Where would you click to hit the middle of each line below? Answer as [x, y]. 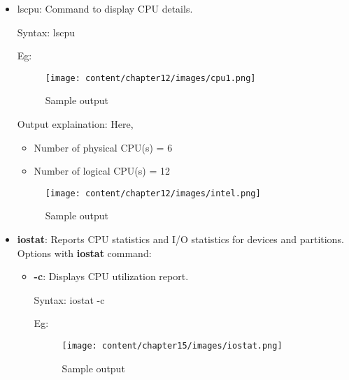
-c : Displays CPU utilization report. [111, 276]
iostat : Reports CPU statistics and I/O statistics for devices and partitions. [180, 239]
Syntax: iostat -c [69, 299]
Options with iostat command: [84, 253]
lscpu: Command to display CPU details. [105, 8]
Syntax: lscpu [46, 32]
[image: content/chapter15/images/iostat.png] [172, 346]
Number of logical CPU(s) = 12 [102, 171]
